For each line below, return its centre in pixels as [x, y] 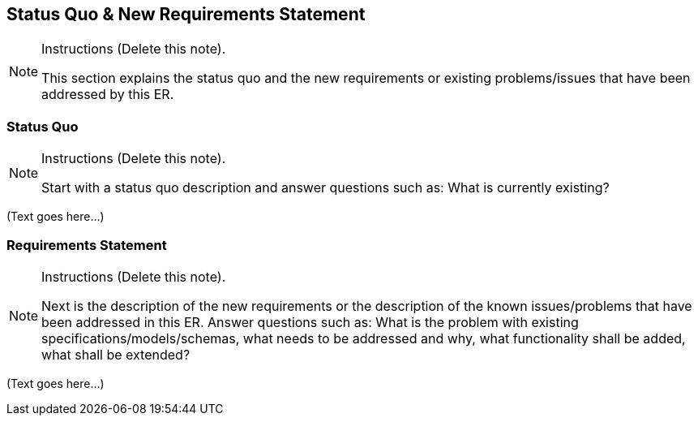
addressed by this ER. [108, 95]
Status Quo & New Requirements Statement [186, 14]
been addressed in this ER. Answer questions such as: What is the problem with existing [310, 322]
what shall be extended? [116, 354]
